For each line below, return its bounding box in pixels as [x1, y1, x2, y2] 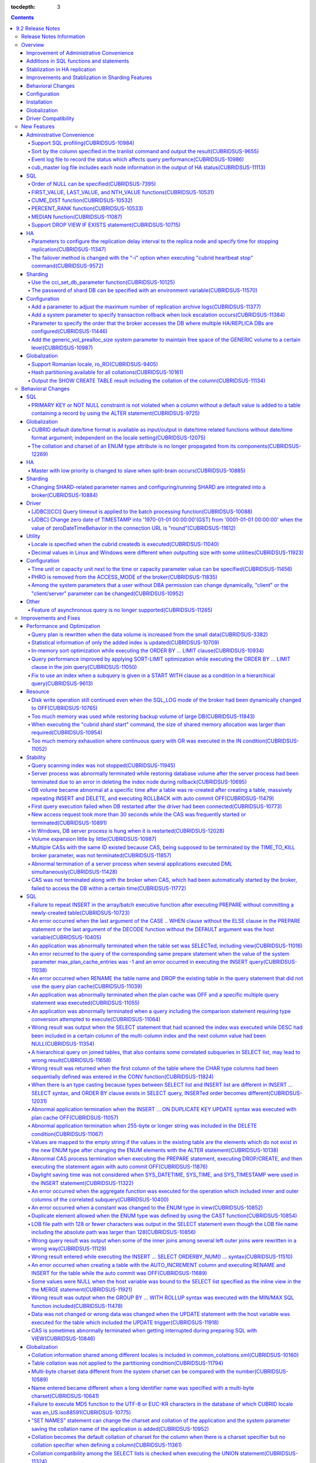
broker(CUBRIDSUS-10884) [31, 492, 98, 499]
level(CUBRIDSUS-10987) [31, 344, 93, 351]
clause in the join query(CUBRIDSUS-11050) [31, 664, 138, 671]
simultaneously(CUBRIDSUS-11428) [31, 868, 118, 875]
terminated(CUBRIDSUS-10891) [31, 819, 108, 826]
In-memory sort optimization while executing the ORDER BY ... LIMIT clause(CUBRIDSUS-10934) [31, 647, 265, 654]
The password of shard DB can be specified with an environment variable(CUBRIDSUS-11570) [31, 287, 257, 294]
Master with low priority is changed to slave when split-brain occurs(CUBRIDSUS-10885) [31, 467, 246, 474]
